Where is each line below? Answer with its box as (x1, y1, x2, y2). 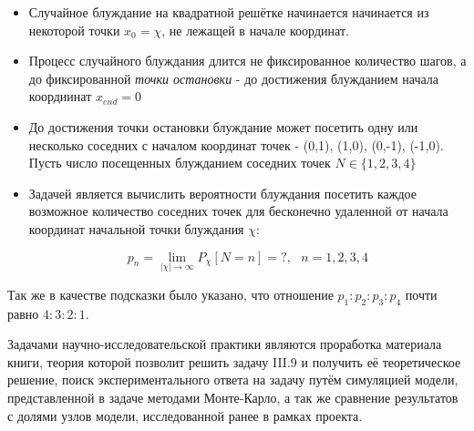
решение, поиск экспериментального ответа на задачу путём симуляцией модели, (7, 370, 459, 389)
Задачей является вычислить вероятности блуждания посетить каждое (28, 183, 417, 202)
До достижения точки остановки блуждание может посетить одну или (28, 117, 418, 136)
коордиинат (28, 87, 92, 106)
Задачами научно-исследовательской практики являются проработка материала (7, 334, 442, 354)
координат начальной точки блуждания (28, 219, 244, 238)
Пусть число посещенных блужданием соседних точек (28, 153, 331, 172)
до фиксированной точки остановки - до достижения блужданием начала (28, 68, 439, 87)
